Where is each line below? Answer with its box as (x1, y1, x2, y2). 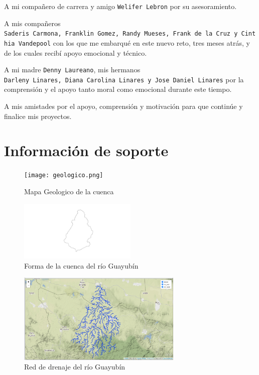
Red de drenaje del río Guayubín (24, 361, 125, 372)
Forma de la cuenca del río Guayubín (24, 260, 139, 271)
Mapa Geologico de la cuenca (24, 186, 114, 197)
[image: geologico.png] (24, 172, 103, 179)
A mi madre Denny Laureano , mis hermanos (4, 64, 141, 75)
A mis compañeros (4, 18, 61, 28)
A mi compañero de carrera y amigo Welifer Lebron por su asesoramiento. (4, 1, 237, 11)
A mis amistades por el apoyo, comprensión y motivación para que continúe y (4, 101, 243, 111)
